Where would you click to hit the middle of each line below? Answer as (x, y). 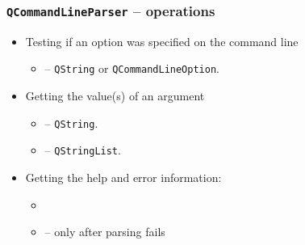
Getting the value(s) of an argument (115, 96)
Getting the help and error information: (123, 177)
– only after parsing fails (105, 232)
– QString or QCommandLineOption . (132, 68)
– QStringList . (83, 150)
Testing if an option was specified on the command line (162, 41)
